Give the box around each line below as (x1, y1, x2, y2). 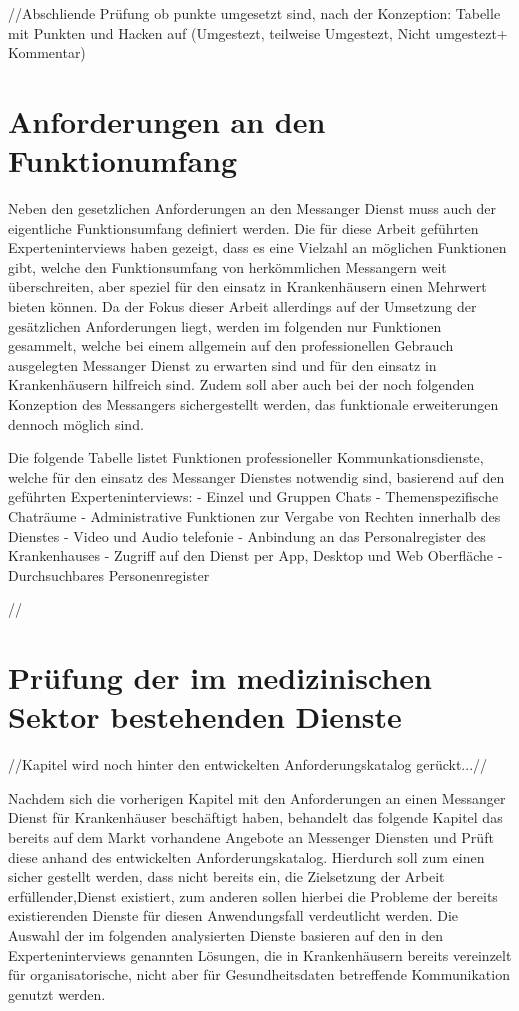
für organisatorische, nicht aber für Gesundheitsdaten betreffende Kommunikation (8, 964, 510, 985)
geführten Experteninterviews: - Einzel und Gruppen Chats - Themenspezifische (8, 486, 499, 507)
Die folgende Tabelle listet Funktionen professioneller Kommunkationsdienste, (8, 447, 484, 468)
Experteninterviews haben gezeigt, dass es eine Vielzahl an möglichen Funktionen (8, 237, 507, 258)
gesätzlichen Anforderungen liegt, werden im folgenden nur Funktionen (8, 315, 442, 336)
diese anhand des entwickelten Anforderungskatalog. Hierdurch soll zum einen (8, 846, 485, 867)
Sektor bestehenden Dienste (8, 696, 402, 737)
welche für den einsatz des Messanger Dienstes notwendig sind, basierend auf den (8, 466, 505, 487)
